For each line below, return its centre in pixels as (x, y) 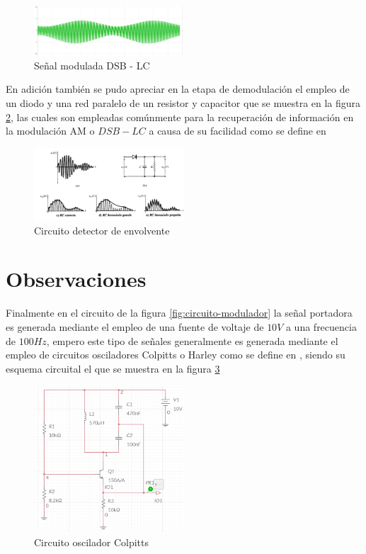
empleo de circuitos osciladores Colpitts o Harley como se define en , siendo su (176, 355)
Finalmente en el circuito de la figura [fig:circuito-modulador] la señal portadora (179, 313)
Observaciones (76, 279)
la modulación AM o (50, 131)
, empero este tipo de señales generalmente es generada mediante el (192, 340)
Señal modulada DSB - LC (92, 65)
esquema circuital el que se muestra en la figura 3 (113, 368)
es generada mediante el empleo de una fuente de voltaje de (135, 326)
